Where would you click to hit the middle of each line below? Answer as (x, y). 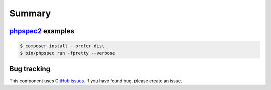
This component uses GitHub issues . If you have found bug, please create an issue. (96, 81)
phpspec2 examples (42, 31)
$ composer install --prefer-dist (62, 46)
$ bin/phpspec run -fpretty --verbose (67, 53)
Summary (30, 13)
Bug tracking (30, 69)
